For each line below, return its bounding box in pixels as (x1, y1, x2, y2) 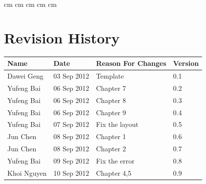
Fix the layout (96, 119, 139, 129)
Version (173, 58, 199, 68)
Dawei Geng (7, 71, 43, 81)
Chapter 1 (96, 131, 126, 142)
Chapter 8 (96, 95, 126, 105)
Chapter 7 (96, 82, 126, 93)
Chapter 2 (96, 143, 126, 154)
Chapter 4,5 (96, 167, 132, 178)
